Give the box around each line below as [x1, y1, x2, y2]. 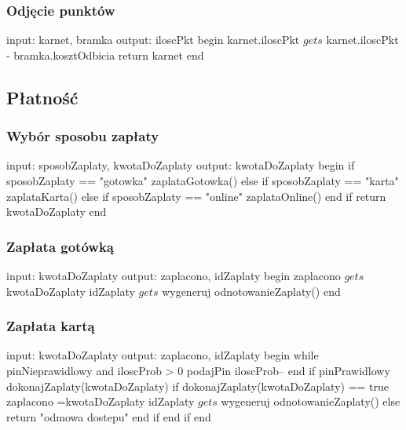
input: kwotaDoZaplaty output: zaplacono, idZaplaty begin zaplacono [6, 268, 341, 283]
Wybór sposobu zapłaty [6, 126, 159, 146]
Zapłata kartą [6, 316, 95, 336]
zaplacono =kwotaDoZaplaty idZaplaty [6, 393, 195, 410]
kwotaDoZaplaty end [6, 203, 107, 220]
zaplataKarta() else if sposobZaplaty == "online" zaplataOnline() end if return [6, 188, 386, 204]
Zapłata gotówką [6, 236, 114, 256]
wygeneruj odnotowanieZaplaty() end [162, 282, 341, 299]
